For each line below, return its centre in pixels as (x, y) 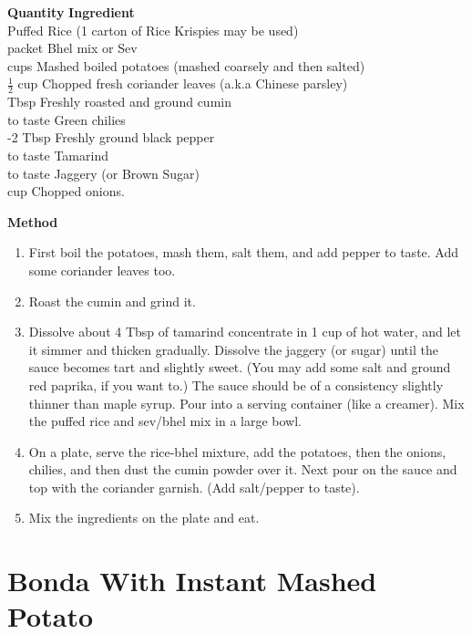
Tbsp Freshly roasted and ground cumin (119, 102)
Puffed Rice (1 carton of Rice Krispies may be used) (153, 30)
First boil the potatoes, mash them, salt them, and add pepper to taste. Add (244, 252)
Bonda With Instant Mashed (192, 581)
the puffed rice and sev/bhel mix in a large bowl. (165, 421)
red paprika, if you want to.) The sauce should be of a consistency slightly (236, 385)
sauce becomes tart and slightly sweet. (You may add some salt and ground (240, 367)
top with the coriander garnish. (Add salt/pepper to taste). (194, 487)
